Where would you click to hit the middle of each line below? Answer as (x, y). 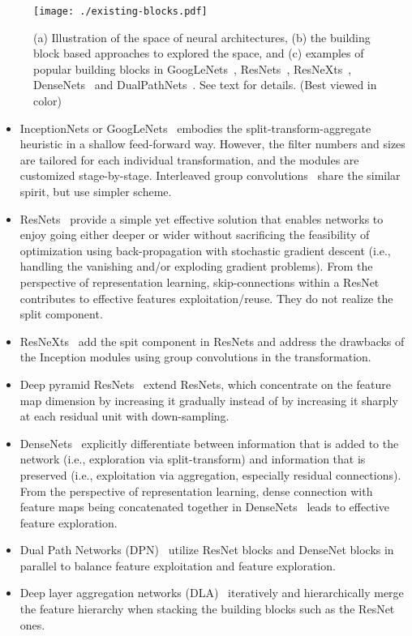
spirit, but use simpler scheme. (96, 191)
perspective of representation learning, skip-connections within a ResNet (200, 282)
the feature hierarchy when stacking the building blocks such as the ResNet (207, 609)
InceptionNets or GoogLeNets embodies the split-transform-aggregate (195, 128)
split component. (61, 314)
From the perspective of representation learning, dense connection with (196, 491)
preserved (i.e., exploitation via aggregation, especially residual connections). (210, 474)
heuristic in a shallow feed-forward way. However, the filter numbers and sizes (212, 144)
